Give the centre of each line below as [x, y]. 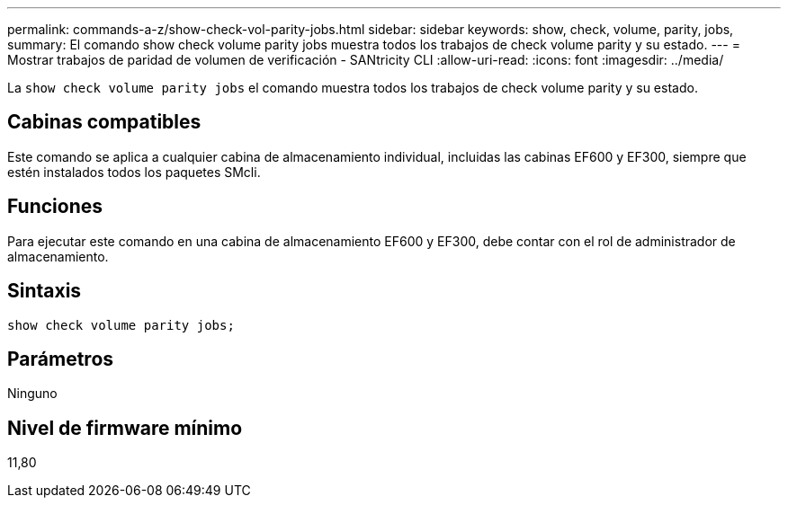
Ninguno [32, 394]
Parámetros [61, 359]
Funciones [55, 207]
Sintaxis [45, 291]
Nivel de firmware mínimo [125, 428]
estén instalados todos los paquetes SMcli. [134, 172]
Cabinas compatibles [104, 122]
